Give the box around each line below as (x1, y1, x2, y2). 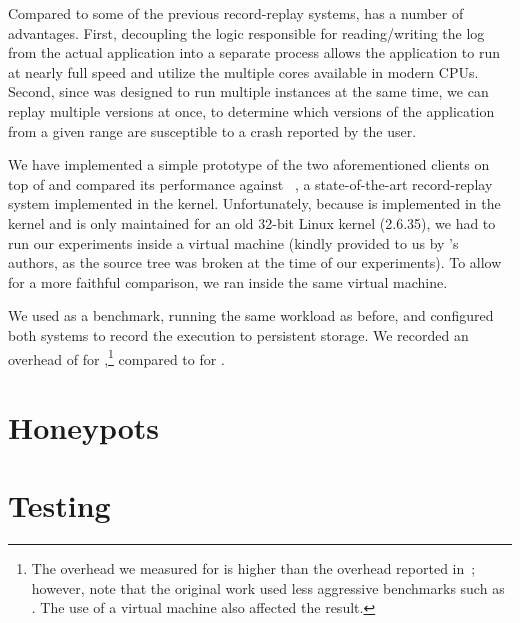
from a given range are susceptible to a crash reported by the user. (8, 120, 417, 141)
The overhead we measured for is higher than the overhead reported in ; (31, 558, 476, 579)
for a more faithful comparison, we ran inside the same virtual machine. (8, 271, 448, 292)
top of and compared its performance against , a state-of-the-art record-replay (8, 173, 493, 194)
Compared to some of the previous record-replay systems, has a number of (8, 3, 464, 23)
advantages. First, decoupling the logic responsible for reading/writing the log (8, 22, 485, 43)
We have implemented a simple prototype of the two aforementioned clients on (8, 154, 490, 175)
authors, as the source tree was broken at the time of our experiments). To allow (8, 252, 502, 273)
